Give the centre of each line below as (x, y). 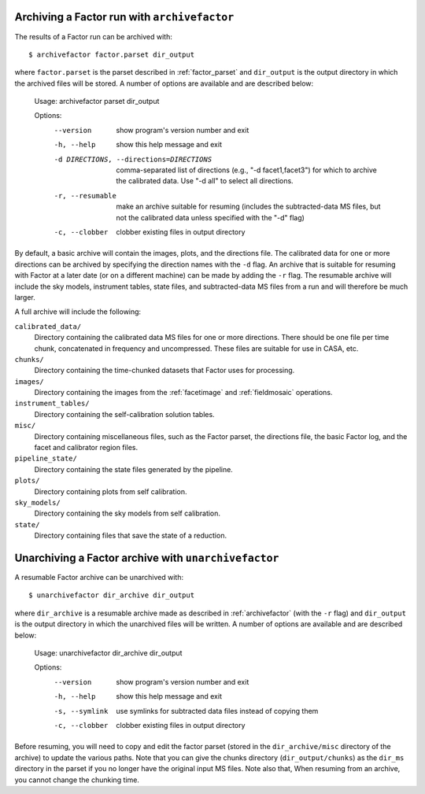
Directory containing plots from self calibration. (111, 491)
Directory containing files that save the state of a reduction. (131, 536)
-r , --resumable (85, 196)
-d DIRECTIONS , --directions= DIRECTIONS (133, 159)
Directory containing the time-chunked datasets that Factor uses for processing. (164, 371)
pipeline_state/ (46, 459)
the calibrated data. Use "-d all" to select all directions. (205, 181)
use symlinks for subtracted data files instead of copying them (217, 711)
